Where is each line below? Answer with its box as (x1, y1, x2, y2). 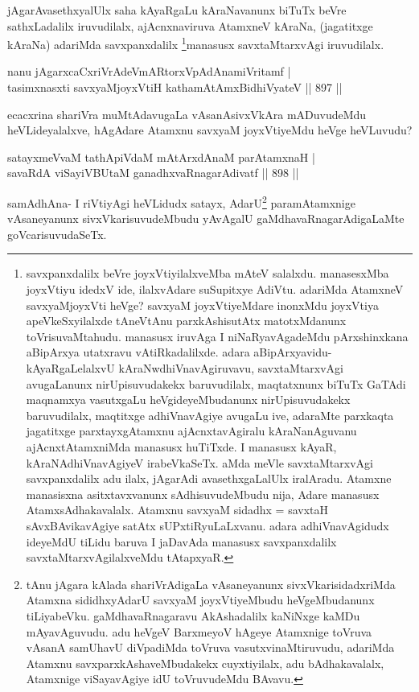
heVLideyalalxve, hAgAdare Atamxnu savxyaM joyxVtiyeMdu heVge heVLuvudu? (7, 122, 413, 138)
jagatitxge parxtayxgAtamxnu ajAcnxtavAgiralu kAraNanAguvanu (26, 422, 357, 439)
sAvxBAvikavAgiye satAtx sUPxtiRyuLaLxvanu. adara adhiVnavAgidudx (26, 517, 389, 533)
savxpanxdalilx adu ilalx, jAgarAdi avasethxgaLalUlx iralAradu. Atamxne (26, 470, 392, 487)
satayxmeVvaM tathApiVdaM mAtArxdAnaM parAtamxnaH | (7, 148, 315, 165)
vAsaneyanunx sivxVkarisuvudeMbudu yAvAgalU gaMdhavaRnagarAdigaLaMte (7, 210, 405, 227)
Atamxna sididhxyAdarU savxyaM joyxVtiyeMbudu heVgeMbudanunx (26, 591, 375, 608)
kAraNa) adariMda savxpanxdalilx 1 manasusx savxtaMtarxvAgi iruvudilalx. (7, 34, 384, 52)
